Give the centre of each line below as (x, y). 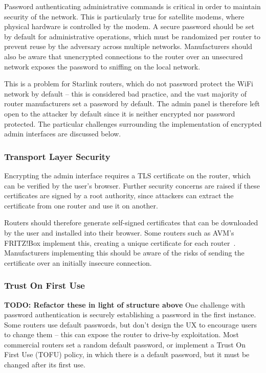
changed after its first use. (45, 365)
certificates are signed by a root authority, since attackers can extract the (119, 195)
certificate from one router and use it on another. (81, 205)
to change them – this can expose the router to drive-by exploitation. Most (121, 334)
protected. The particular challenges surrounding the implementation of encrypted (133, 123)
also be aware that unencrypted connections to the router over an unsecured (124, 56)
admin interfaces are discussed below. (63, 134)
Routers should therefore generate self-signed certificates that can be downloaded (131, 223)
